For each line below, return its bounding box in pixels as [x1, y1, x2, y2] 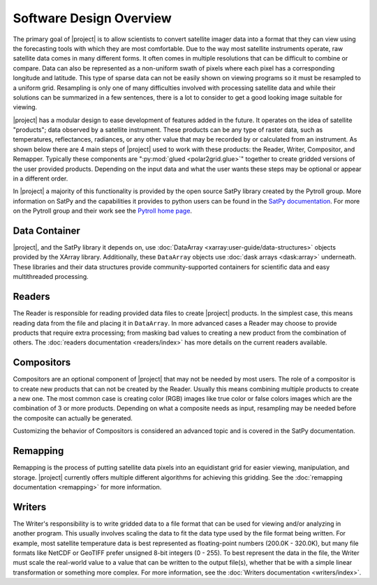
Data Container [13, 225, 80, 236]
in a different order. [13, 174, 68, 183]
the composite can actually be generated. [13, 413, 133, 422]
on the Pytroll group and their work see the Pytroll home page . [13, 206, 192, 215]
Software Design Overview [13, 10, 172, 26]
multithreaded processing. [13, 273, 89, 281]
